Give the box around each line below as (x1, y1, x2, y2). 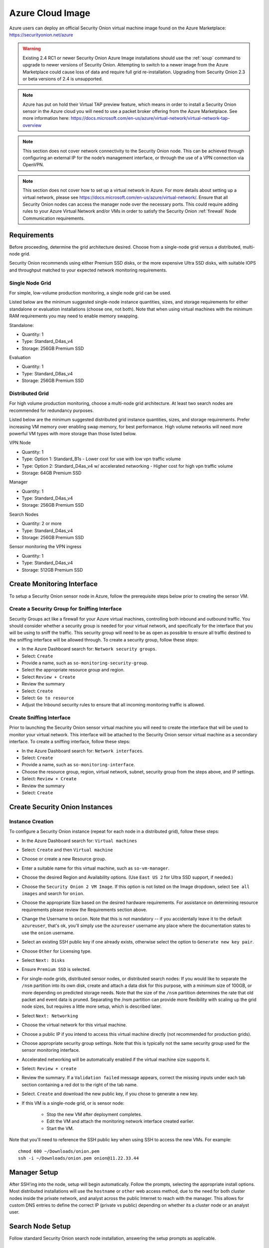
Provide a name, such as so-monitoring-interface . (21, 762, 135, 768)
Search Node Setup (9, 1222, 71, 1231)
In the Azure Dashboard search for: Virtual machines (21, 838, 137, 844)
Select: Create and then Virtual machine (21, 847, 113, 853)
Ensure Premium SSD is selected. (21, 966, 91, 972)
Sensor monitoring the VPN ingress (9, 544, 82, 550)
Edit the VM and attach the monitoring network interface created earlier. (46, 1118, 194, 1124)
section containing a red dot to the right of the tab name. (21, 1081, 138, 1088)
